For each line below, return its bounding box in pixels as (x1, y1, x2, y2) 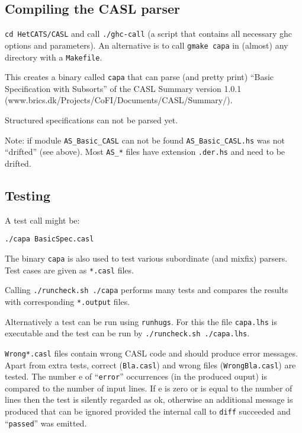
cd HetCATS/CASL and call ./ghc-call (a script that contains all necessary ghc (5, 27, 293, 40)
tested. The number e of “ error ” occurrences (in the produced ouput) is (5, 370, 267, 383)
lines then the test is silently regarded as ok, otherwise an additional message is (5, 393, 293, 406)
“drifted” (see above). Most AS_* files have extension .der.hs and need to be (5, 145, 285, 158)
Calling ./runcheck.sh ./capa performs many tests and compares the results (5, 284, 288, 296)
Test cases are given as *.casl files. (5, 263, 134, 276)
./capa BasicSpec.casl (5, 235, 94, 244)
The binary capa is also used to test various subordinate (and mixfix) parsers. (5, 251, 288, 264)
